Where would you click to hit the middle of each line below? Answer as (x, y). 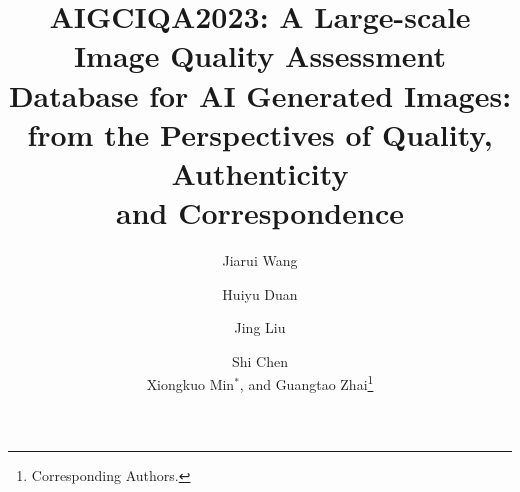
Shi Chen (259, 360)
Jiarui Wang (260, 260)
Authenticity (260, 172)
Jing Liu (260, 327)
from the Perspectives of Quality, (260, 133)
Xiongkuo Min (190, 384)
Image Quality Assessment (260, 55)
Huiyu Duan (260, 293)
